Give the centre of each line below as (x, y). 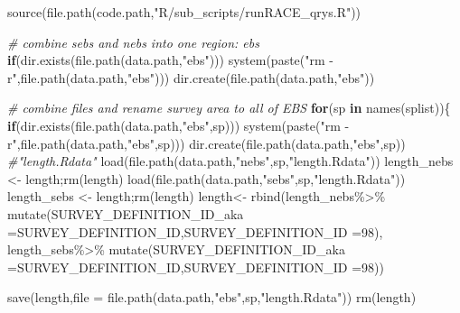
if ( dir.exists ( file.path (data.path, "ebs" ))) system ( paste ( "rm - (170, 60)
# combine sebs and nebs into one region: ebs (133, 42)
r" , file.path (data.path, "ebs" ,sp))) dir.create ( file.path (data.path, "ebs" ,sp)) (207, 143)
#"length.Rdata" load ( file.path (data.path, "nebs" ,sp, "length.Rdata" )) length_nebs (230, 161)
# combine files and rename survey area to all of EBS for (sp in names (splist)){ (229, 108)
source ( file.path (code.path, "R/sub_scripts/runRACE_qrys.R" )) (184, 12)
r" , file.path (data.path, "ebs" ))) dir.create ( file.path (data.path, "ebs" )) (191, 77)
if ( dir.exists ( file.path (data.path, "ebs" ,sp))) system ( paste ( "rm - (178, 125)
